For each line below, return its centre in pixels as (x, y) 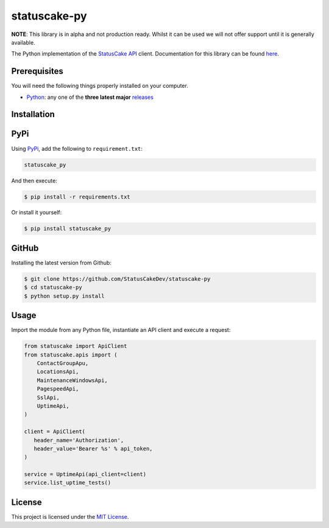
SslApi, (48, 397)
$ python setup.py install (64, 296)
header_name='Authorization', (79, 440)
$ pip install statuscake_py (68, 229)
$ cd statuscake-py (53, 288)
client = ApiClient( (55, 432)
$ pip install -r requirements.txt (77, 197)
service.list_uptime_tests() (68, 483)
